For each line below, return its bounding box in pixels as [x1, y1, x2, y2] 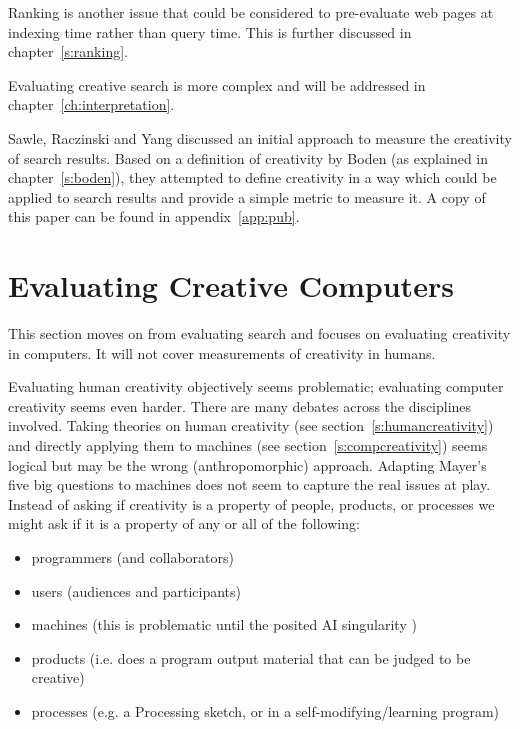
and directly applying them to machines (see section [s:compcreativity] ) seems [8, 435, 488, 456]
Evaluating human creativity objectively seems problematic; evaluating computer [8, 376, 504, 397]
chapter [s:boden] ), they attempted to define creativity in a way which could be [8, 167, 497, 188]
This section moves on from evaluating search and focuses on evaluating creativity [8, 323, 511, 344]
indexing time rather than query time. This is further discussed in [8, 21, 412, 42]
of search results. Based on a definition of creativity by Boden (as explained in [8, 147, 489, 168]
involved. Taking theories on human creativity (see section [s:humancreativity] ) [8, 415, 494, 436]
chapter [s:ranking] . [8, 41, 128, 62]
